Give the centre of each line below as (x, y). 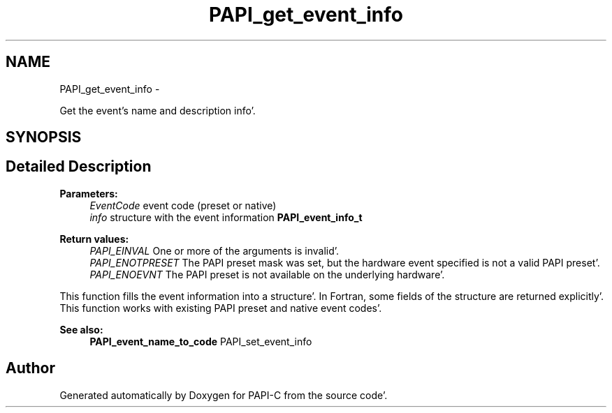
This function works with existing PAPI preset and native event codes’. (221, 308)
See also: (81, 329)
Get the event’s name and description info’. (158, 110)
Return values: (94, 239)
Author (30, 368)
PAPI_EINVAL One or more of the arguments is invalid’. (214, 250)
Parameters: (89, 193)
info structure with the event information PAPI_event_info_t (226, 217)
